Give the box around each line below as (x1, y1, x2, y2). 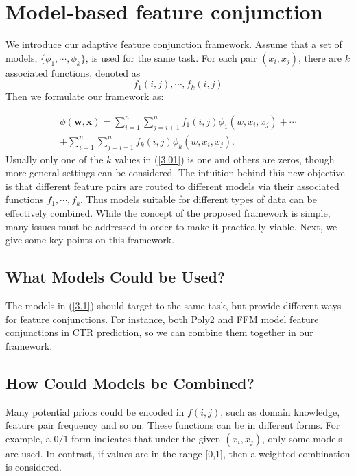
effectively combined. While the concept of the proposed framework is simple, (5, 205, 331, 219)
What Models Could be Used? (5, 266, 226, 287)
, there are (298, 50, 342, 64)
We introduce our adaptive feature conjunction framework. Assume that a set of (5, 37, 342, 51)
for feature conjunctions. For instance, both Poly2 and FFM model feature (5, 311, 319, 326)
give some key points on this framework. (5, 233, 175, 247)
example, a (5, 431, 51, 445)
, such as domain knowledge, (220, 404, 340, 418)
